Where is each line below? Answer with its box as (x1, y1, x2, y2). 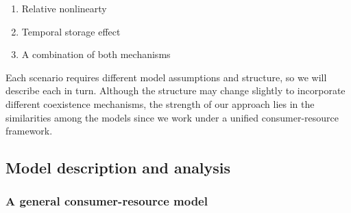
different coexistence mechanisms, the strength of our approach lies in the (5, 96, 315, 111)
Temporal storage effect (21, 24, 121, 38)
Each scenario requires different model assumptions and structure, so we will (5, 70, 327, 84)
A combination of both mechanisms (21, 47, 171, 61)
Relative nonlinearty (21, 1, 107, 15)
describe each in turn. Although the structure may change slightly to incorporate (5, 83, 346, 98)
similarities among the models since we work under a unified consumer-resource (5, 110, 339, 124)
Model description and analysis (5, 157, 231, 178)
